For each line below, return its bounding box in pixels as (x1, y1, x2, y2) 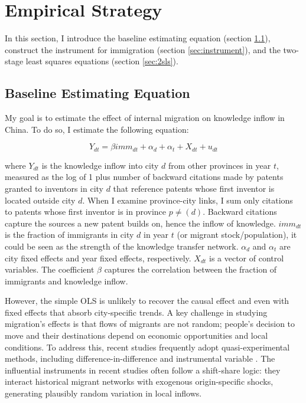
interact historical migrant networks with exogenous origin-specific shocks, (5, 375, 274, 388)
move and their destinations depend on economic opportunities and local (5, 329, 268, 342)
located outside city (5, 194, 76, 206)
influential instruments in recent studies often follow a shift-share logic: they (5, 363, 281, 376)
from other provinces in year (168, 159, 271, 171)
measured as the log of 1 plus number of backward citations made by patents (5, 171, 284, 183)
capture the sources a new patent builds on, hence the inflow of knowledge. (5, 217, 276, 229)
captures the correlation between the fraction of (104, 263, 277, 276)
